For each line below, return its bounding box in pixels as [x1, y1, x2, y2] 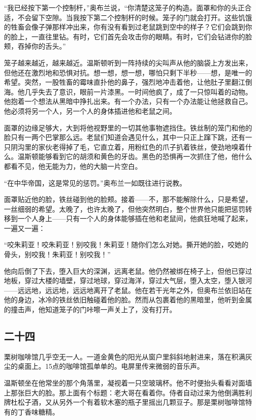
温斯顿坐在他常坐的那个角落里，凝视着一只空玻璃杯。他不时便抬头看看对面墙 [4, 378, 252, 388]
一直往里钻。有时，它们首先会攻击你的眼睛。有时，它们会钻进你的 [31, 31, 245, 41]
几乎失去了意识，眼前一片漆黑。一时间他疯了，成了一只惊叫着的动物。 [24, 86, 252, 97]
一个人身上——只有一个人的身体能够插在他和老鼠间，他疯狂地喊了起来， [17, 213, 252, 224]
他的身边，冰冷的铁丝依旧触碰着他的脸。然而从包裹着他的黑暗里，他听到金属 [4, 294, 252, 305]
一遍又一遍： [4, 223, 45, 233]
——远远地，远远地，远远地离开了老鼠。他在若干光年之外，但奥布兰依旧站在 [4, 285, 252, 295]
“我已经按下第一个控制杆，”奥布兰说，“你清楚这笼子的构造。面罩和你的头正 [4, 2, 245, 12]
